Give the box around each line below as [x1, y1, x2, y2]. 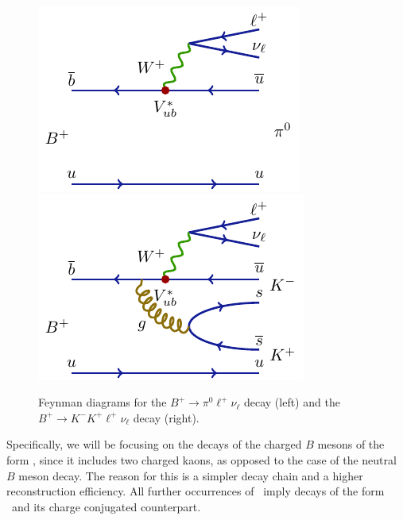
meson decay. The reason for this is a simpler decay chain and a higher [18, 467, 363, 483]
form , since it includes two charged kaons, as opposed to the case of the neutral [6, 451, 397, 468]
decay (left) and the [243, 394, 340, 410]
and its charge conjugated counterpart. [11, 498, 201, 514]
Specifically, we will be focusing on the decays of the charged [6, 436, 302, 453]
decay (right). [133, 409, 200, 426]
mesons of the [317, 436, 385, 453]
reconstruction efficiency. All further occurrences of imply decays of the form [6, 483, 385, 499]
